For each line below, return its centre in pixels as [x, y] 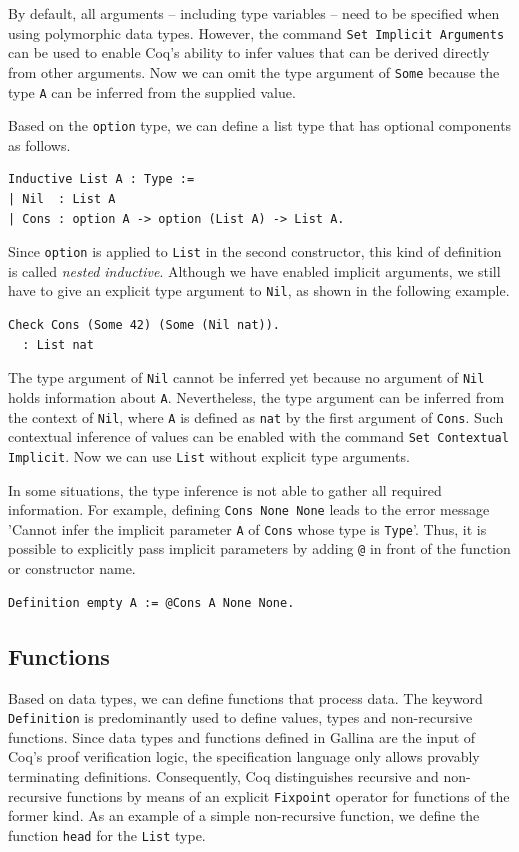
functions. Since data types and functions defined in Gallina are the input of [242, 736]
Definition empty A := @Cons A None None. [151, 602]
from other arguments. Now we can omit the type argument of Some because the [254, 71]
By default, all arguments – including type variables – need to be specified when [254, 13]
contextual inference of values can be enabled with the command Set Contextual [258, 436]
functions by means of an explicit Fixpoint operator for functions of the [288, 795]
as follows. [39, 144]
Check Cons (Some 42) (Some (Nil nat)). [144, 325]
